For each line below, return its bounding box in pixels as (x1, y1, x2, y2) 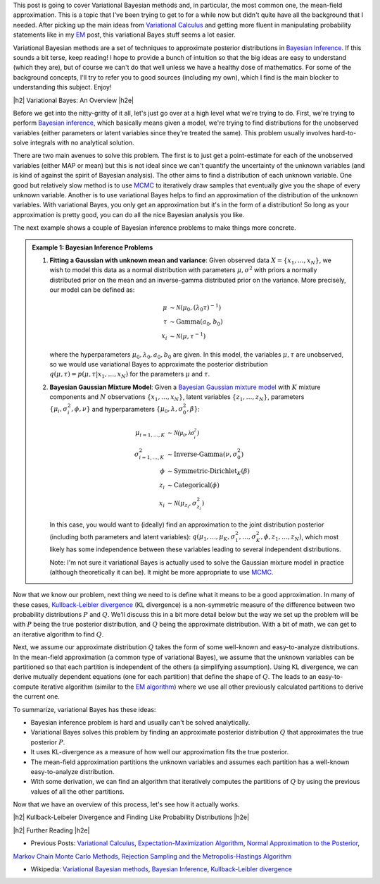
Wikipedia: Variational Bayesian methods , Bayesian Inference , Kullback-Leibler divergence (30, 865, 292, 873)
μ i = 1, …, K (134, 429, 165, 438)
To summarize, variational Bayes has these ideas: (13, 705, 156, 713)
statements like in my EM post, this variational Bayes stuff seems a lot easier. (13, 30, 236, 39)
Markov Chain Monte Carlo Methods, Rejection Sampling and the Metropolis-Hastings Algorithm (13, 852, 292, 860)
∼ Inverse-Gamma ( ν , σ (167, 450, 238, 458)
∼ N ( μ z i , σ (167, 499, 197, 510)
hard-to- (331, 128, 357, 137)
